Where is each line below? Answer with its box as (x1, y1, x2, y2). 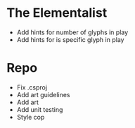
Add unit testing (16, 105, 63, 113)
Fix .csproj (16, 83, 47, 92)
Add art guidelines (16, 90, 70, 99)
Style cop (16, 113, 45, 121)
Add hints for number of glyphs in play (16, 28, 129, 36)
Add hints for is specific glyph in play (16, 35, 124, 43)
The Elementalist (6, 5, 108, 21)
